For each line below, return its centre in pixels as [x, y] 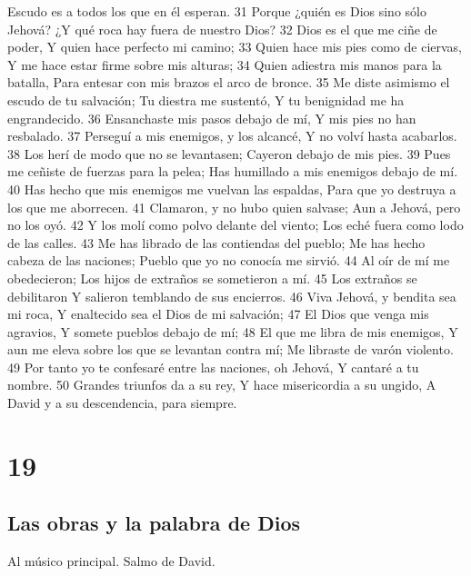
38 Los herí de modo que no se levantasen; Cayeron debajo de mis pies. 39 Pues [229, 153]
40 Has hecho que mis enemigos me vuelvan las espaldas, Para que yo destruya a [232, 189]
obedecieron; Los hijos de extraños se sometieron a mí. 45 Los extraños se [212, 278]
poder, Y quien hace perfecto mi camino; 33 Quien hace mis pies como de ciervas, [235, 47]
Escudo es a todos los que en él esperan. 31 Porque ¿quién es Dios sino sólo [217, 11]
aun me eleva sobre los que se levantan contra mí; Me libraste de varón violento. [230, 349]
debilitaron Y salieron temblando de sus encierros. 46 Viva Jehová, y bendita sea [232, 296]
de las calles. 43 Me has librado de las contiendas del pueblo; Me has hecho [216, 242]
